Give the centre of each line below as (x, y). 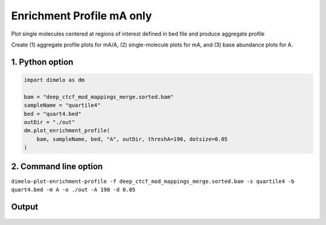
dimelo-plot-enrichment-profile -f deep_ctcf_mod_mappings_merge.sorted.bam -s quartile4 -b (153, 181)
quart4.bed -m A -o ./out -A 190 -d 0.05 (73, 189)
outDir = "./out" (50, 122)
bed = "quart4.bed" (53, 114)
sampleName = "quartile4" (62, 105)
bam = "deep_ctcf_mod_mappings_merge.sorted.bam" (99, 97)
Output (25, 207)
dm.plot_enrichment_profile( (67, 131)
